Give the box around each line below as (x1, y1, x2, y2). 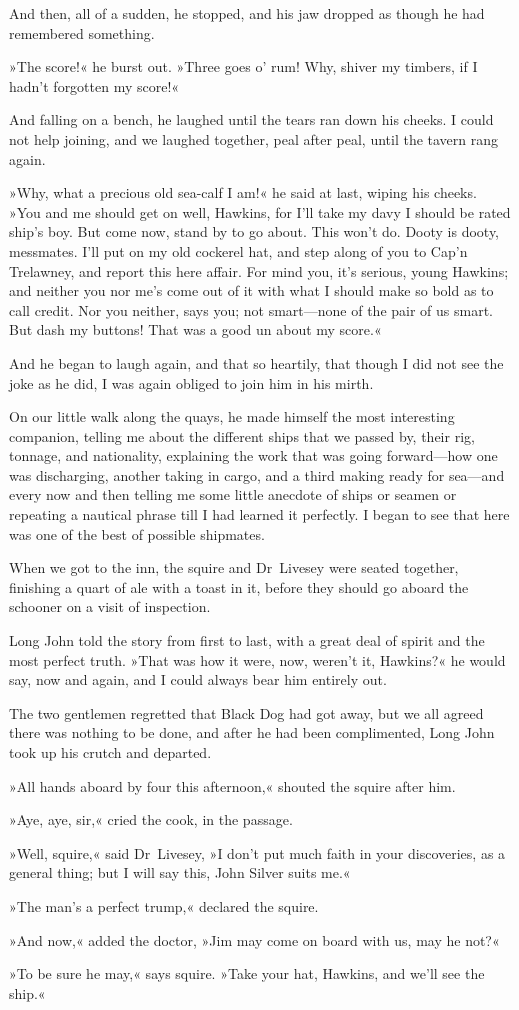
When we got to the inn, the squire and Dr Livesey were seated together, (9, 557, 459, 578)
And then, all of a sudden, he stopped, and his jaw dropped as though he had (9, 3, 485, 23)
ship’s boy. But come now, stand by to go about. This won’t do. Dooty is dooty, (9, 221, 500, 242)
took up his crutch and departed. (9, 742, 212, 762)
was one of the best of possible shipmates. (9, 523, 265, 544)
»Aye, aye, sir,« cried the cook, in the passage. (9, 809, 293, 830)
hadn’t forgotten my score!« (9, 75, 180, 96)
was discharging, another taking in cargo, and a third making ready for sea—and (9, 464, 505, 485)
